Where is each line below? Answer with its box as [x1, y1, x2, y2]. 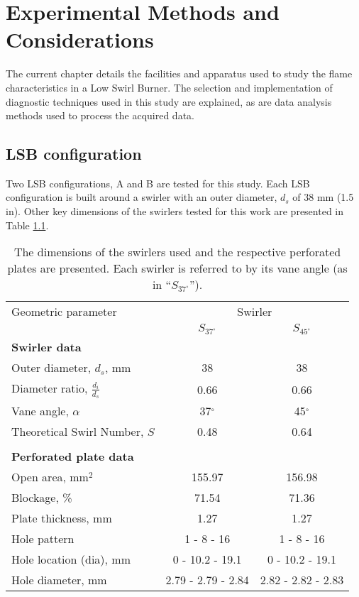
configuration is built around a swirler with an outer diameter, [6, 190, 277, 204]
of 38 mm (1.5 [292, 190, 354, 204]
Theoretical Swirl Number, [11, 423, 144, 440]
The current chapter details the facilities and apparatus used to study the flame [6, 66, 353, 81]
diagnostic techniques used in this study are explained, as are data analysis [6, 94, 332, 109]
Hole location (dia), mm [11, 551, 131, 568]
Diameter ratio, [11, 380, 88, 397]
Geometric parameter [11, 303, 117, 320]
